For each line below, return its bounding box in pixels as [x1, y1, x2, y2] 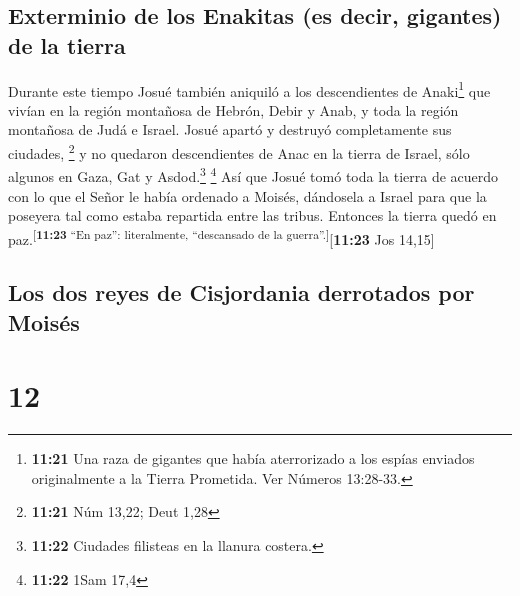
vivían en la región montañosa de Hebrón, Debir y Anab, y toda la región [8, 99, 459, 120]
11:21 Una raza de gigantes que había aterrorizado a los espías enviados [31, 448, 475, 469]
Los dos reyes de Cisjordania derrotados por [8, 277, 475, 308]
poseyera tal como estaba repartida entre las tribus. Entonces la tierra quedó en [8, 205, 497, 226]
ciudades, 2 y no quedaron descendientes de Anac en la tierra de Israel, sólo [8, 140, 470, 163]
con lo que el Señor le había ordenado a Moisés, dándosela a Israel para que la [8, 185, 487, 206]
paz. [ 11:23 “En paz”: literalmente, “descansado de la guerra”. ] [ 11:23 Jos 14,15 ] [8, 225, 435, 249]
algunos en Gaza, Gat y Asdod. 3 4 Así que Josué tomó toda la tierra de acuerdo [8, 163, 499, 186]
